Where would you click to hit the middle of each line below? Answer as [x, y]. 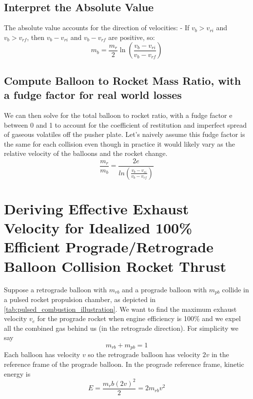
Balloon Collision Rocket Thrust [115, 266]
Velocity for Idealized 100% [98, 228]
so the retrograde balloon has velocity [144, 354]
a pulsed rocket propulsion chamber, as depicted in [80, 299]
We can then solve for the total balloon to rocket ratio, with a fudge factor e [118, 115]
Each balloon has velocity [42, 354]
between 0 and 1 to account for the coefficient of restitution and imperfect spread [126, 124]
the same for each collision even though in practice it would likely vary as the [119, 143]
